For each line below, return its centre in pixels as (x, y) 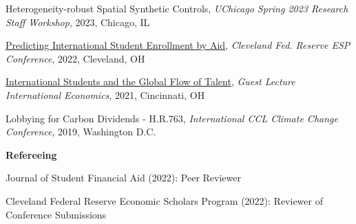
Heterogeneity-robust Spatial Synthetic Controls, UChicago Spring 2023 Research (177, 8)
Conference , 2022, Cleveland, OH (75, 58)
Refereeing (31, 154)
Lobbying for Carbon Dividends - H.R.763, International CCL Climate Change (172, 118)
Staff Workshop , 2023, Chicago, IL (78, 22)
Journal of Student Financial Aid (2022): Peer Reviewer (123, 178)
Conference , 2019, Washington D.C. (81, 132)
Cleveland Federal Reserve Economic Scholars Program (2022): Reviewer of (164, 200)
